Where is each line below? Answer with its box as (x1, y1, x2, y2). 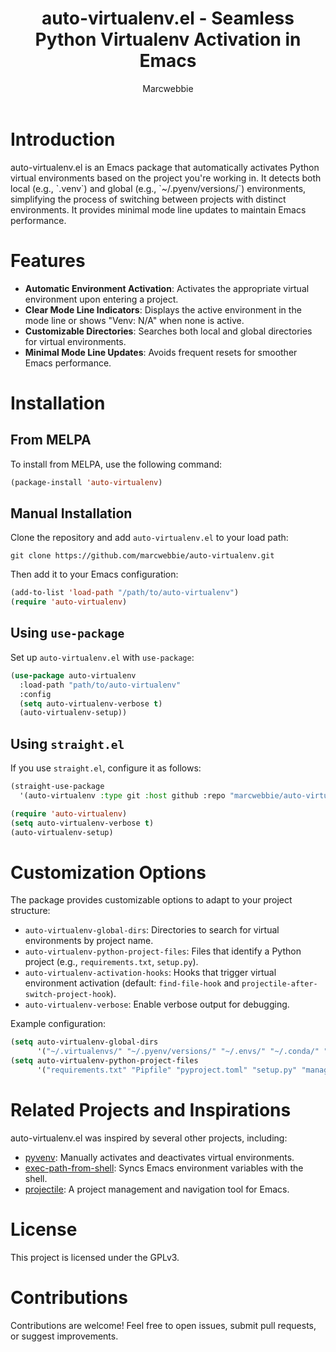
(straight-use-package (10, 782, 105, 792)
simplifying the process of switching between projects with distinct (10, 193, 287, 205)
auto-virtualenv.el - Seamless (41, 7, 295, 30)
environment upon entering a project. (24, 293, 179, 305)
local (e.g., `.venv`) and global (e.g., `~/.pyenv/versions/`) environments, (10, 182, 307, 194)
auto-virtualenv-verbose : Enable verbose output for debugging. (24, 998, 290, 1011)
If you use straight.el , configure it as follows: (10, 762, 202, 774)
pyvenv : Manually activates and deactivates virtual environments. (24, 1151, 295, 1163)
